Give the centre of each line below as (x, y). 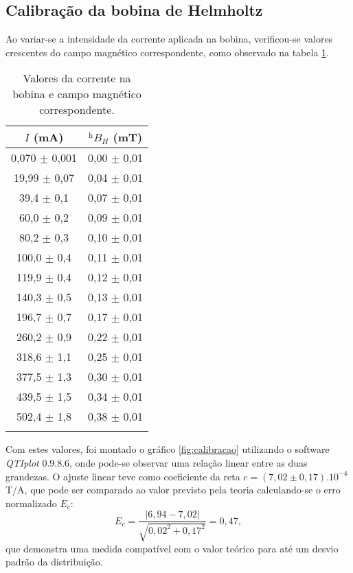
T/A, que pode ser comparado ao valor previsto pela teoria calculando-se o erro (173, 490)
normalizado (31, 503)
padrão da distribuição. (54, 562)
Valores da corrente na (77, 78)
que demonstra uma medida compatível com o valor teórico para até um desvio (172, 548)
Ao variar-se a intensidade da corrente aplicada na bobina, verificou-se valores (169, 39)
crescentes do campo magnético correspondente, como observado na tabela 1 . (167, 52)
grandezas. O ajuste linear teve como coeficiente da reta (123, 476)
